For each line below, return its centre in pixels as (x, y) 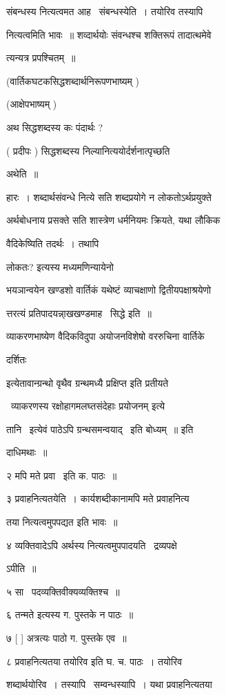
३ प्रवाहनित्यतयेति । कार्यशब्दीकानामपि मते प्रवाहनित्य (98, 498)
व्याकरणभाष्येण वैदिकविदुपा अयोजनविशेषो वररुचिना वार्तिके (105, 336)
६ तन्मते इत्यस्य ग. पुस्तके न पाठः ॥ (70, 615)
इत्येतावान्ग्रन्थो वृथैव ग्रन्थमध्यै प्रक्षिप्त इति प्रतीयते (88, 382)
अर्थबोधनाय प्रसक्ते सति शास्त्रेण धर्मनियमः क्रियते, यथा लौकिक (113, 220)
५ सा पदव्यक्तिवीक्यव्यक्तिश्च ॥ (63, 591)
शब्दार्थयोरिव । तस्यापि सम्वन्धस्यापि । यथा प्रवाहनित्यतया (109, 684)
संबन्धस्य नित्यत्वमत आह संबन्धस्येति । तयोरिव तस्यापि (105, 11)
